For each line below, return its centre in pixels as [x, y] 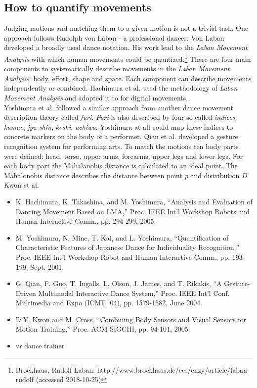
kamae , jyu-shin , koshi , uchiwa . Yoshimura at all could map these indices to [119, 126]
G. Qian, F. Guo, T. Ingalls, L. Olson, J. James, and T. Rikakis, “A [119, 283]
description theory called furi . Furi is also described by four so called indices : [121, 117]
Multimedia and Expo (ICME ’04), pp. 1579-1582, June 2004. [109, 303]
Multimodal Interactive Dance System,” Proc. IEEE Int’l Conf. [134, 293]
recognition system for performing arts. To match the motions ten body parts [121, 146]
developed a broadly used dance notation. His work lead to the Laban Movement [126, 47]
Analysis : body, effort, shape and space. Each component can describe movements [128, 78]
